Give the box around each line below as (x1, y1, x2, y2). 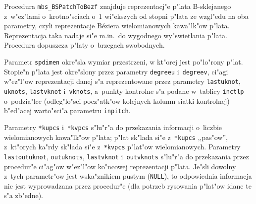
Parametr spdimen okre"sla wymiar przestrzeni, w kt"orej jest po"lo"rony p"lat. (4, 57, 243, 67)
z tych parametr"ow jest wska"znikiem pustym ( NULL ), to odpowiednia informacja (4, 171, 252, 181)
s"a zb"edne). (4, 190, 43, 201)
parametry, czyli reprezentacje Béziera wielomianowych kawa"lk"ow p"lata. (4, 20, 230, 31)
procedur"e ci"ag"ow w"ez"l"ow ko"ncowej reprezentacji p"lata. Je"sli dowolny (4, 161, 236, 171)
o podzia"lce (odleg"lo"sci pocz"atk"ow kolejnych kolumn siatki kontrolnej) (4, 95, 230, 106)
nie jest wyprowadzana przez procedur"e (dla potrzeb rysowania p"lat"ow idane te (4, 180, 252, 191)
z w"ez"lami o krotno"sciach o (4, 10, 96, 21)
